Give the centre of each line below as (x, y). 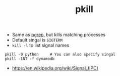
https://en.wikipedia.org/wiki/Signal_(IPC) (55, 68)
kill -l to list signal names (41, 45)
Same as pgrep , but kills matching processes (59, 35)
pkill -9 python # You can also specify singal (60, 54)
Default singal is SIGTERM (37, 40)
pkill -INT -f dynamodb (30, 59)
